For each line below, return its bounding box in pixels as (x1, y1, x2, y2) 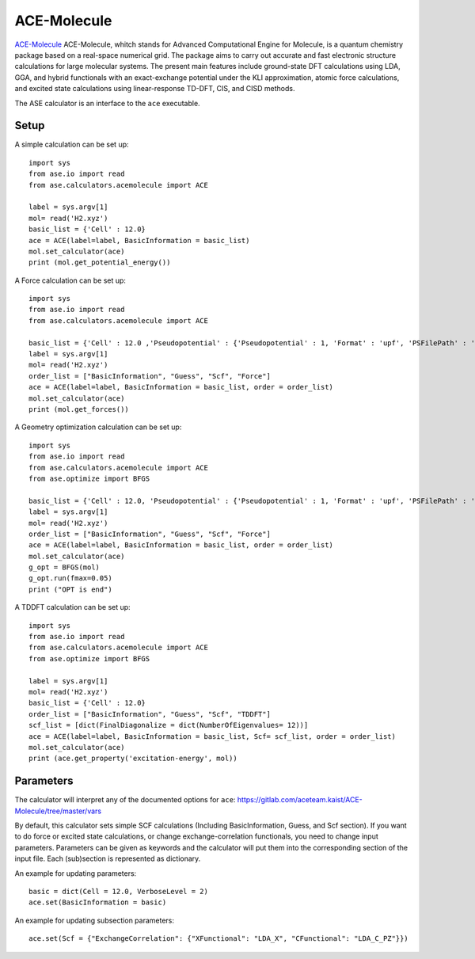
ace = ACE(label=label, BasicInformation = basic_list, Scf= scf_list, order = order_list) (28, 732, 396, 740)
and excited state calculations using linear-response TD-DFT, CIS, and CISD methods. (14, 84, 295, 93)
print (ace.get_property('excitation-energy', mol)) (28, 754, 237, 763)
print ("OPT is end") (28, 584, 112, 594)
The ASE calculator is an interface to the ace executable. (14, 98, 201, 108)
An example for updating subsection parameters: (14, 915, 174, 925)
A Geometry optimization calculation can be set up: (14, 422, 182, 432)
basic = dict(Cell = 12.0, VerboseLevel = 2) (28, 887, 209, 896)
